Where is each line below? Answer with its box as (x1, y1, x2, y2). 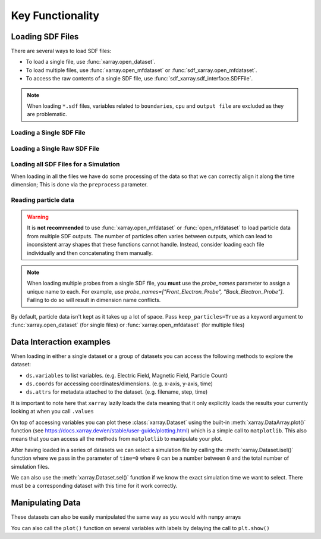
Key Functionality (11, 9, 100, 22)
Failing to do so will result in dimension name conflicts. (27, 297, 161, 304)
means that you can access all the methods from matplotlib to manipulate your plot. (11, 435, 223, 443)
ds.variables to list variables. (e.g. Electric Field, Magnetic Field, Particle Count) (26, 372, 228, 379)
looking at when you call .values (11, 408, 95, 415)
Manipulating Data (11, 498, 81, 508)
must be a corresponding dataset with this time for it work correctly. (11, 482, 178, 490)
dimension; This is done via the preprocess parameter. (11, 181, 148, 188)
